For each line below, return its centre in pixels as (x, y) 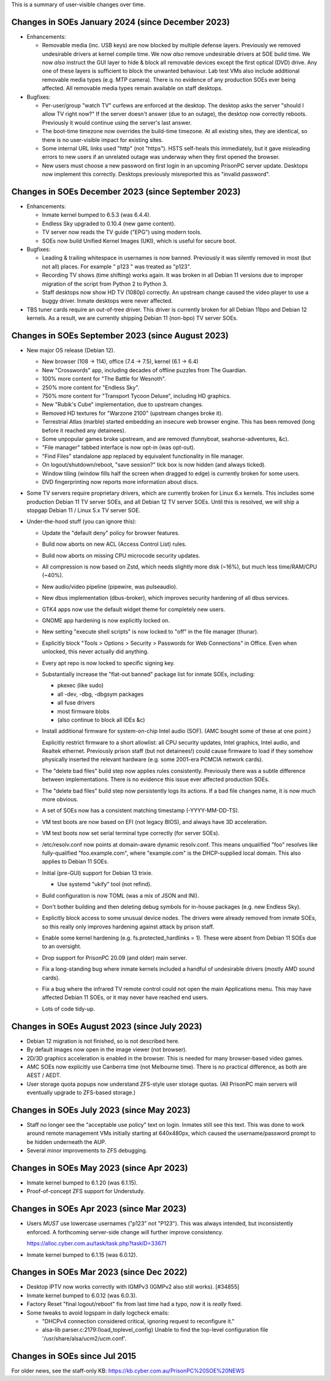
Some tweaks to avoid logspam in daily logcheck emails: (98, 1313)
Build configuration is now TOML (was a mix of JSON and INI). (120, 895)
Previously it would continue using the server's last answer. (117, 122)
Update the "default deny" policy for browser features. (111, 533)
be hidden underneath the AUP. (67, 1142)
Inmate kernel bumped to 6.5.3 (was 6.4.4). (97, 215)
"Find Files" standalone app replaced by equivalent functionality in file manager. (143, 456)
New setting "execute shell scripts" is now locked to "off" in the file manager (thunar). (150, 632)
